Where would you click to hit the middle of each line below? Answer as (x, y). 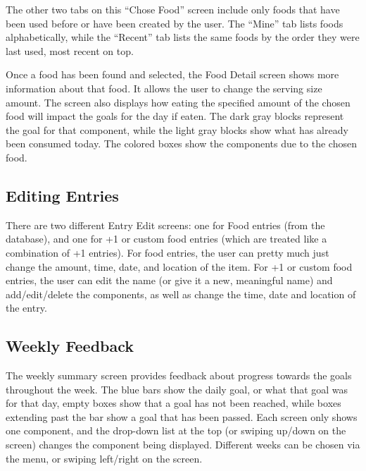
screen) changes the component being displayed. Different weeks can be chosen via (183, 445)
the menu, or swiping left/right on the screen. (104, 458)
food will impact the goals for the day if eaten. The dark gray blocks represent (175, 116)
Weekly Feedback (70, 346)
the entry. (26, 308)
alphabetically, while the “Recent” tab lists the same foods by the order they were (183, 37)
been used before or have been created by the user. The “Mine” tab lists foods (175, 23)
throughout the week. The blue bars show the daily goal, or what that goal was (177, 389)
